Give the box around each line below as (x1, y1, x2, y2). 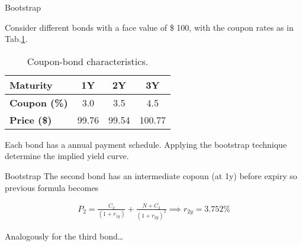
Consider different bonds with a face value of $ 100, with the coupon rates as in (5, 21, 294, 33)
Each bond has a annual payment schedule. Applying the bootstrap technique (5, 138, 287, 150)
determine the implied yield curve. (5, 150, 129, 162)
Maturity (9, 77, 53, 92)
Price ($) (9, 112, 52, 127)
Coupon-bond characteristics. (27, 54, 149, 68)
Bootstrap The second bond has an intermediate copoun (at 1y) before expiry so (5, 169, 297, 182)
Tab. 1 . (5, 33, 28, 45)
